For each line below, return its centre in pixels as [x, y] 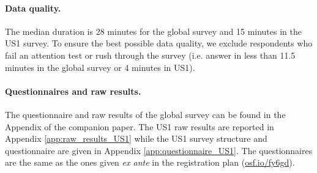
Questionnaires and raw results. [73, 91]
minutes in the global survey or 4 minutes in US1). [100, 67]
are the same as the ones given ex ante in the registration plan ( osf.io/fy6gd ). [150, 162]
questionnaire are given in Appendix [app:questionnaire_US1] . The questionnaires [159, 150]
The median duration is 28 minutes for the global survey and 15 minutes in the [153, 31]
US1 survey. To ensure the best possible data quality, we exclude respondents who [159, 43]
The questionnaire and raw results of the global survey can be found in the [145, 114]
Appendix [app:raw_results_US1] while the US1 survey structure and [136, 138]
